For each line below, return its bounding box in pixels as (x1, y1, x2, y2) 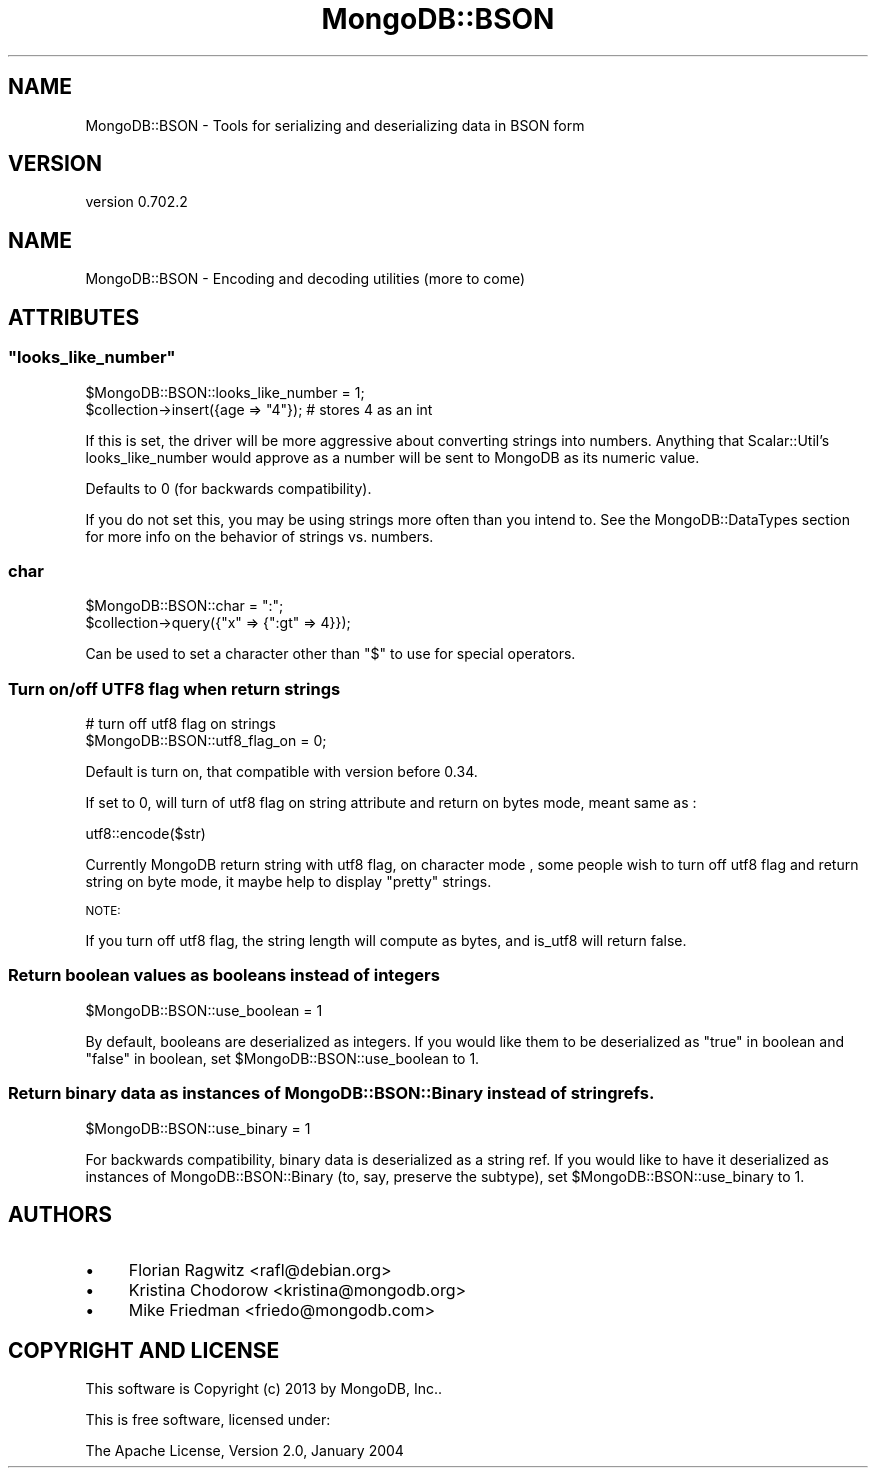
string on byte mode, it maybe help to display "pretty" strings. (85, 873, 492, 890)
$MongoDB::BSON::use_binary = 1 (85, 1119, 311, 1137)
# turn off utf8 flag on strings (85, 715, 276, 732)
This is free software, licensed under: (85, 1411, 331, 1429)
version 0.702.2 (85, 193, 188, 211)
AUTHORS (8, 1201, 113, 1227)
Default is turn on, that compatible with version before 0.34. (85, 763, 478, 780)
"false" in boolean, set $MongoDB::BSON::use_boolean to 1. (85, 1049, 480, 1067)
